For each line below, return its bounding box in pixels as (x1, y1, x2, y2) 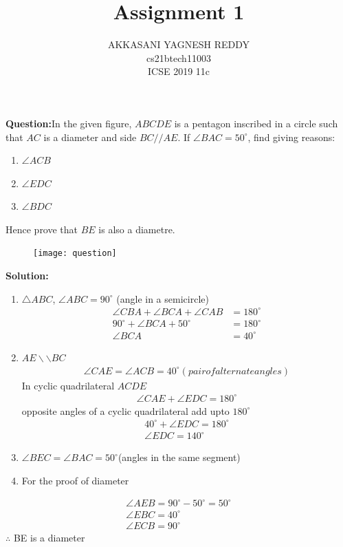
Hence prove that (5, 222, 78, 236)
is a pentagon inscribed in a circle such (174, 116, 338, 130)
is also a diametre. (98, 222, 175, 236)
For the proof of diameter (21, 473, 129, 487)
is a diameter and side (43, 129, 137, 144)
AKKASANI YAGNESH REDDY (107, 37, 250, 52)
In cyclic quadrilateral (21, 378, 115, 392)
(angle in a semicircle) (116, 291, 209, 305)
